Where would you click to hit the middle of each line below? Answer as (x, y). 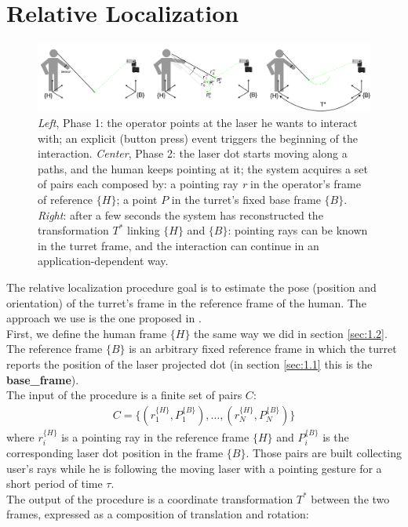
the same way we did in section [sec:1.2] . (291, 333)
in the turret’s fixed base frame (246, 200)
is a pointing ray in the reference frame (155, 436)
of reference (66, 200)
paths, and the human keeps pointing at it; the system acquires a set (203, 168)
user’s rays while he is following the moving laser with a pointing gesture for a (194, 468)
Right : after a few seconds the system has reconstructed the (180, 214)
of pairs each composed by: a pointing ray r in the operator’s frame (199, 184)
